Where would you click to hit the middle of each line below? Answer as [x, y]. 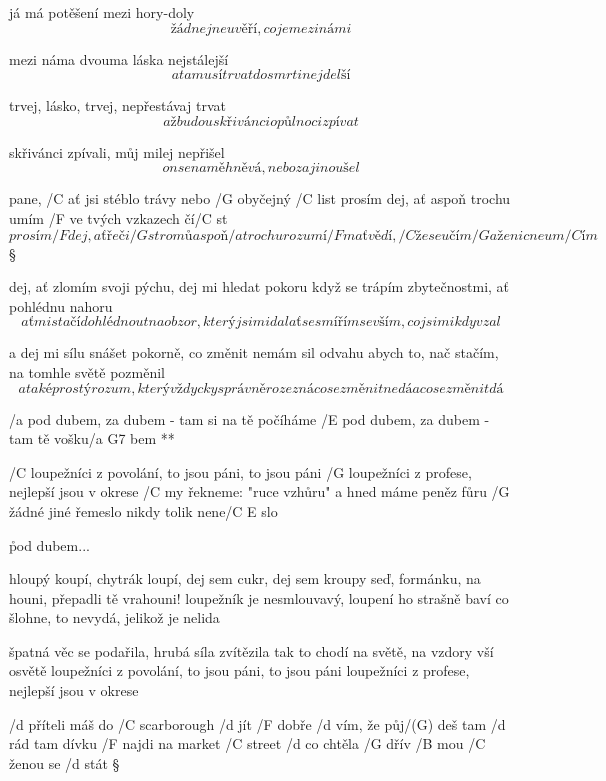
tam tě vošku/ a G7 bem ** [92, 438]
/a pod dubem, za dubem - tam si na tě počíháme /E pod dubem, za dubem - [249, 418]
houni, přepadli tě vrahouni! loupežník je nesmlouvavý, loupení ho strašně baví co [259, 597]
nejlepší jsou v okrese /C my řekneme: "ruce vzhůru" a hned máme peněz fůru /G [259, 491]
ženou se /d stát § [64, 762]
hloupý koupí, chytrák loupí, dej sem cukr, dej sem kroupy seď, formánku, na [245, 578]
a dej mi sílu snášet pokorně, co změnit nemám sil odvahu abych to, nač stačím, [254, 352]
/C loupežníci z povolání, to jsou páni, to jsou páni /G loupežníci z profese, [240, 471]
